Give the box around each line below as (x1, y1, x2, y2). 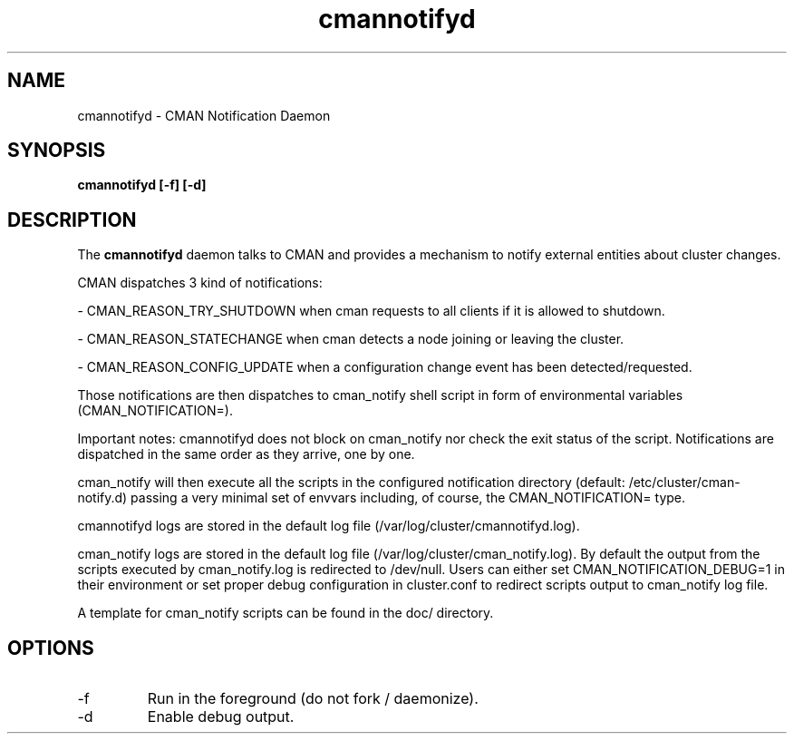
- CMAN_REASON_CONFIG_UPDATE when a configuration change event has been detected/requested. (77, 359, 692, 375)
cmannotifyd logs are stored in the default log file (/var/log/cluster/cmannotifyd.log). (77, 518, 580, 534)
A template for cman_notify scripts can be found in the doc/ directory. (77, 605, 494, 621)
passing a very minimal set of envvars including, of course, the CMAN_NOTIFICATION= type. (131, 490, 686, 506)
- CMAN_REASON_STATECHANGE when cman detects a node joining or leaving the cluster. (77, 331, 625, 347)
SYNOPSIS (7, 139, 106, 162)
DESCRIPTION (7, 208, 137, 231)
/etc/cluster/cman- (628, 474, 741, 491)
